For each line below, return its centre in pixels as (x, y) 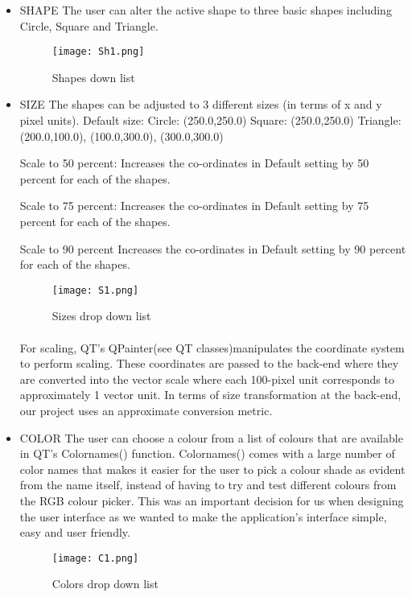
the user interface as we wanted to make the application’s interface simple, (203, 516)
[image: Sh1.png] (98, 52)
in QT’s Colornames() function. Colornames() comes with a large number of (207, 453)
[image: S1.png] (95, 290)
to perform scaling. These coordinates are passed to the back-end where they (209, 363)
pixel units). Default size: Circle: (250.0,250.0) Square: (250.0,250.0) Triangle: (210, 120)
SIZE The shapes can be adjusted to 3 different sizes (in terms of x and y (201, 104)
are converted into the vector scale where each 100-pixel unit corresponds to (207, 379)
